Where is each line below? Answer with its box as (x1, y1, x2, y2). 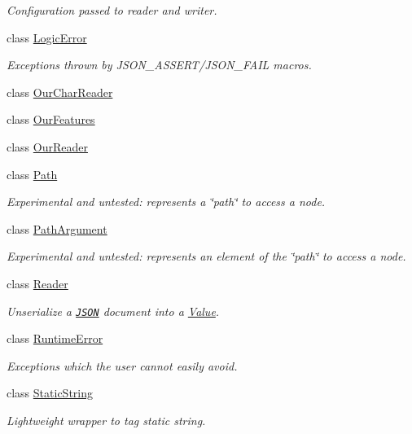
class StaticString (7, 384, 93, 401)
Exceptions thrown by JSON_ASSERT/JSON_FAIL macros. (7, 56, 312, 73)
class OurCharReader (7, 83, 113, 100)
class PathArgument (7, 220, 107, 237)
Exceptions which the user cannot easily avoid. (7, 357, 238, 374)
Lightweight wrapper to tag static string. (7, 411, 206, 428)
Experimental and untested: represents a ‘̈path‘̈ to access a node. (7, 193, 326, 210)
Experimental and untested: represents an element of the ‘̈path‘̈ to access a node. (7, 248, 406, 265)
